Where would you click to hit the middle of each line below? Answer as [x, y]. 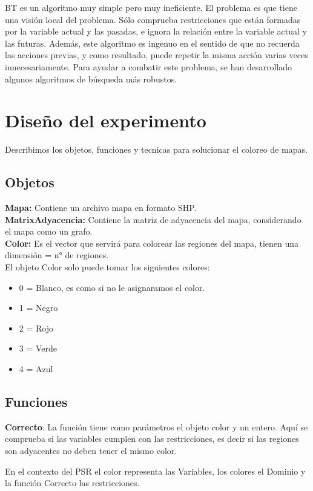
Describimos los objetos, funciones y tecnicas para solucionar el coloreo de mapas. [156, 149]
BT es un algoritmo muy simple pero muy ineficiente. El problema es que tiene [151, 7]
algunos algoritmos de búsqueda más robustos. [91, 78]
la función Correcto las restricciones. [72, 483]
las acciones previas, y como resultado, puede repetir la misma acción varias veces [156, 55]
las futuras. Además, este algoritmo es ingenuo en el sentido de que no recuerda [152, 43]
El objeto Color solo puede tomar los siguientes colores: [107, 267]
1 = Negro [38, 308]
